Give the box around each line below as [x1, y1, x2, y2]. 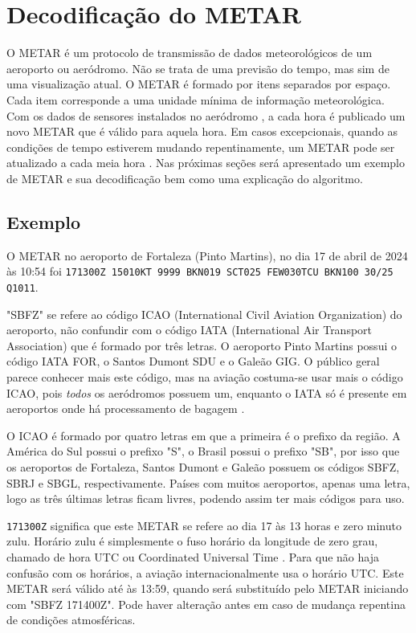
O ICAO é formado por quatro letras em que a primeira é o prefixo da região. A [6, 427, 401, 443]
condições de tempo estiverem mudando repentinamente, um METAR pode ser [6, 138, 395, 155]
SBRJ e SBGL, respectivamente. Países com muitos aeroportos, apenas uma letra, [6, 474, 410, 491]
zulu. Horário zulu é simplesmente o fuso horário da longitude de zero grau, [6, 533, 378, 549]
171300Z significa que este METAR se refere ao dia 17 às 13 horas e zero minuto [6, 517, 402, 533]
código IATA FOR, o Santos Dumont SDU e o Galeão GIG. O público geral [6, 353, 380, 370]
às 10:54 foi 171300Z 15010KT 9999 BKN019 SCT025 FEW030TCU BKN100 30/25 [6, 263, 394, 280]
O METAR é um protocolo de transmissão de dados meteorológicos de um [6, 44, 373, 61]
